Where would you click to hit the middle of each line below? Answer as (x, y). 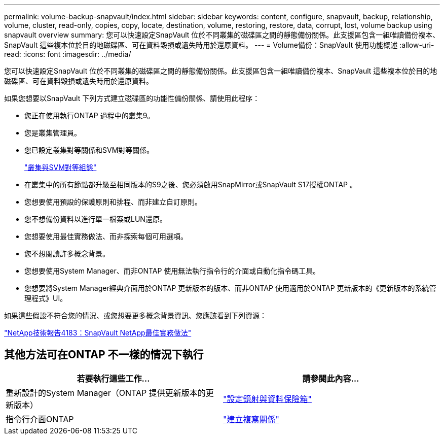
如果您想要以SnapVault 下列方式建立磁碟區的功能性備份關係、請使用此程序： (132, 98)
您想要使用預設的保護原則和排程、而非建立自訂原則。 (113, 202)
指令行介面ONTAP (40, 419)
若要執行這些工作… (113, 378)
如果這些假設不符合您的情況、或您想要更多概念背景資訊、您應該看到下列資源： (135, 315)
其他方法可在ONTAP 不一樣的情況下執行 (104, 355)
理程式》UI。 (46, 298)
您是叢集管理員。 (53, 133)
